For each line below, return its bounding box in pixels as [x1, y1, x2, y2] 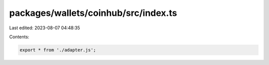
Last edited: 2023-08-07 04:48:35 [9, 25, 80, 31]
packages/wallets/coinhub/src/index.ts [9, 7, 177, 18]
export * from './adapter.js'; [19, 47, 97, 53]
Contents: [9, 34, 29, 40]
